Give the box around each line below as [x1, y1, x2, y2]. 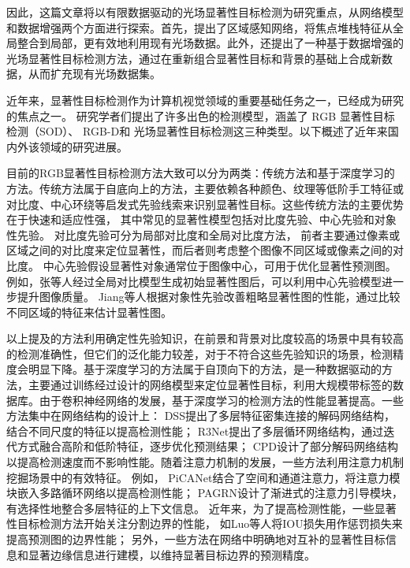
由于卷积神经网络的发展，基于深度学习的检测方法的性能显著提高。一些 [39, 392, 404, 408]
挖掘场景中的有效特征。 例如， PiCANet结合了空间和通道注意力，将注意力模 [6, 469, 401, 485]
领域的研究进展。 [39, 138, 128, 154]
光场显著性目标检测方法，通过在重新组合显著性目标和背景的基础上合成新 [6, 50, 382, 66]
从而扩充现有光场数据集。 [28, 65, 161, 82]
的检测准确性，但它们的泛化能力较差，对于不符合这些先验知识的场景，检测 [6, 345, 393, 362]
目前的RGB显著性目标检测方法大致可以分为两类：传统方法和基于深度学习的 [6, 165, 395, 181]
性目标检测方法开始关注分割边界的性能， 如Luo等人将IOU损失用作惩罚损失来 [6, 515, 403, 532]
